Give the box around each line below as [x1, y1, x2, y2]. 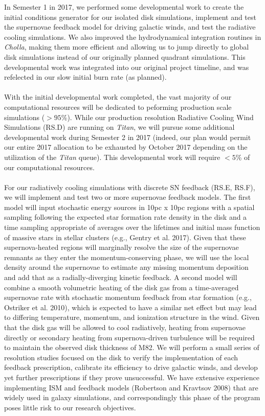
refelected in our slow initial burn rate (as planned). [4, 72, 167, 82]
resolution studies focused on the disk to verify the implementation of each [4, 352, 238, 362]
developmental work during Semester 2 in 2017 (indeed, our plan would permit [4, 131, 251, 142]
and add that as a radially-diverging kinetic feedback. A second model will [4, 272, 237, 283]
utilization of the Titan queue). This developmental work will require [4, 151, 220, 162]
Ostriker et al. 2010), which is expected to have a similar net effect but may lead [4, 302, 257, 312]
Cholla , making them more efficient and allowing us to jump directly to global [4, 41, 249, 52]
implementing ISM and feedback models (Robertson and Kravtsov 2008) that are [4, 382, 258, 392]
